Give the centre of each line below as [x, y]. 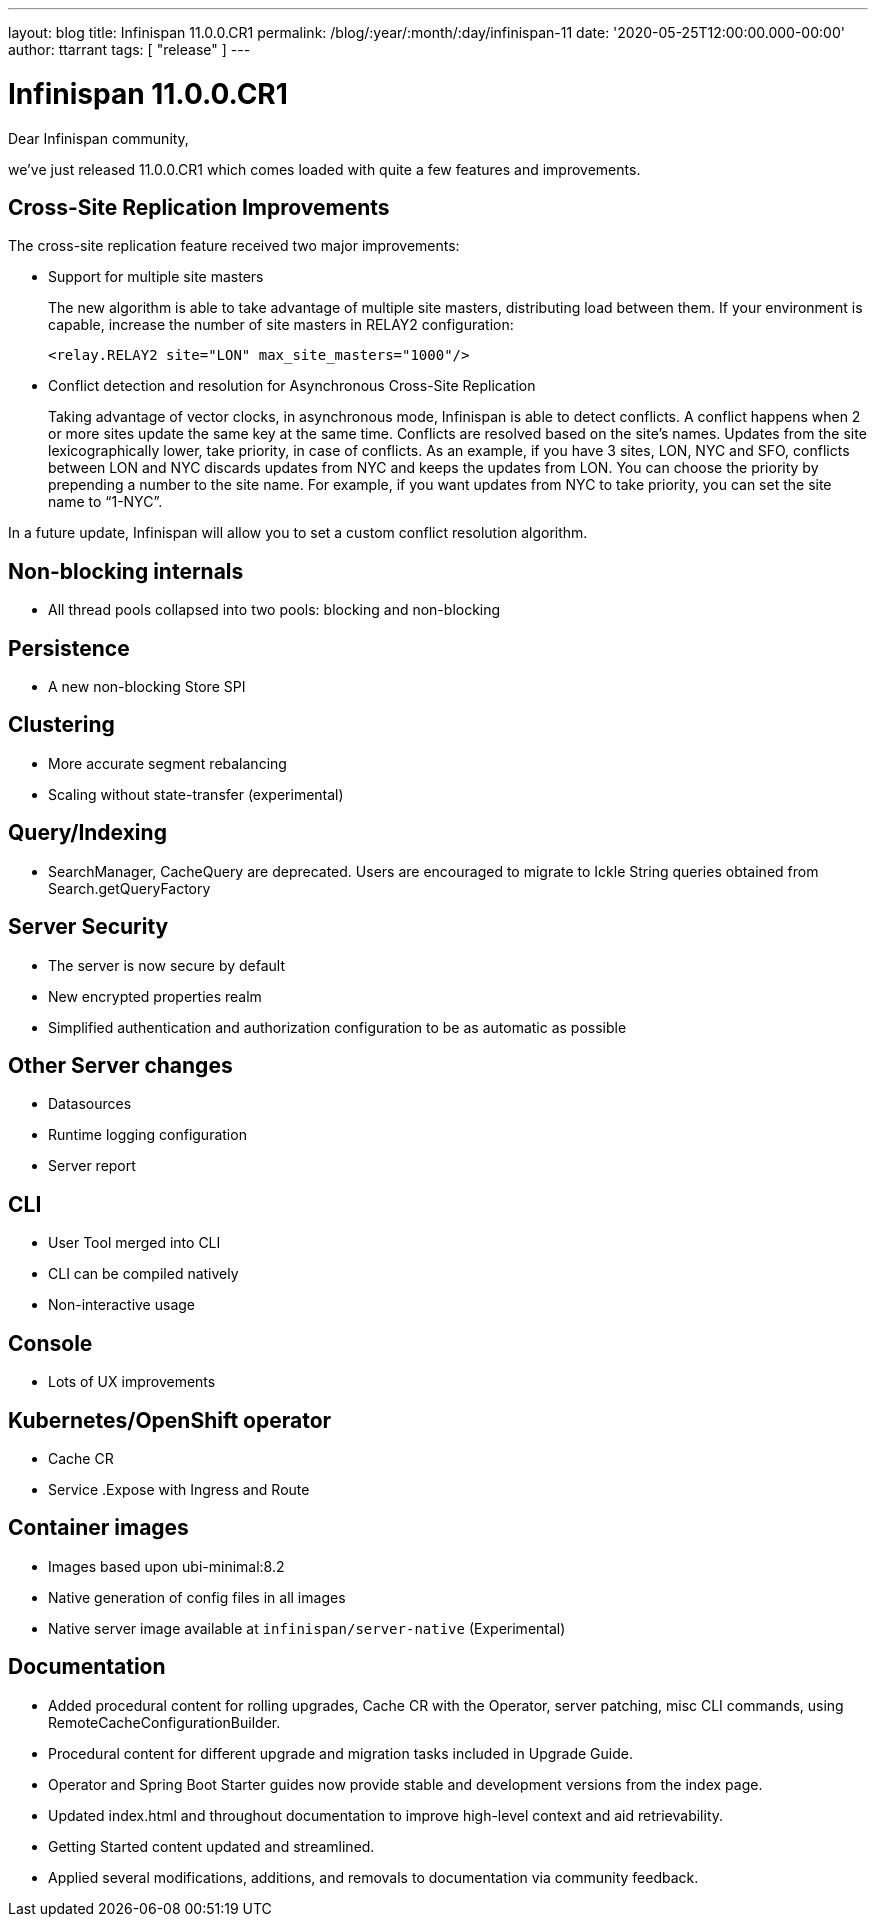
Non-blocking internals [126, 571]
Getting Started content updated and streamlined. [211, 1846]
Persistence [69, 648]
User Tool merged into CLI [134, 1243]
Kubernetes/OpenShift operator [170, 1420]
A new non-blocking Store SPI [147, 687]
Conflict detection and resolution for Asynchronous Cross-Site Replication [292, 386]
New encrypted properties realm [155, 996]
